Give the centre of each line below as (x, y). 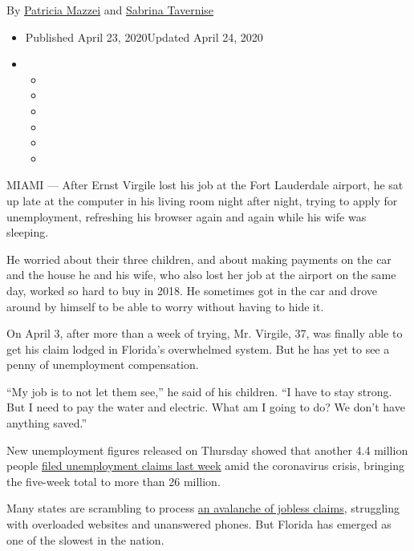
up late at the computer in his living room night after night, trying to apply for (202, 200)
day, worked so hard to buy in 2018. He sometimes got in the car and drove (192, 290)
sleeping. (28, 232)
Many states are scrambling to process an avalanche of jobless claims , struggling (203, 508)
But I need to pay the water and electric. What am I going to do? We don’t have (206, 407)
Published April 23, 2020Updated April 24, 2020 (144, 36)
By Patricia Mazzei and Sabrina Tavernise (110, 10)
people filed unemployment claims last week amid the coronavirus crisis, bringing (205, 466)
